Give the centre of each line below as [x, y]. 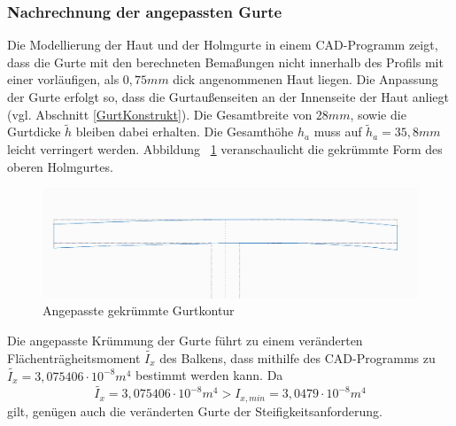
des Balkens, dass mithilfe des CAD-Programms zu [298, 357]
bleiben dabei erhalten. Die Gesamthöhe [185, 132]
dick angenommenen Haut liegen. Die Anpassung [305, 79]
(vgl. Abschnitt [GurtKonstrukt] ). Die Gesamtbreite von [160, 114]
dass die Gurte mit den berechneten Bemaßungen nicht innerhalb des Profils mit [225, 62]
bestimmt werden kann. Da [209, 375]
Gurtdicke [34, 132]
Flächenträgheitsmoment [74, 357]
